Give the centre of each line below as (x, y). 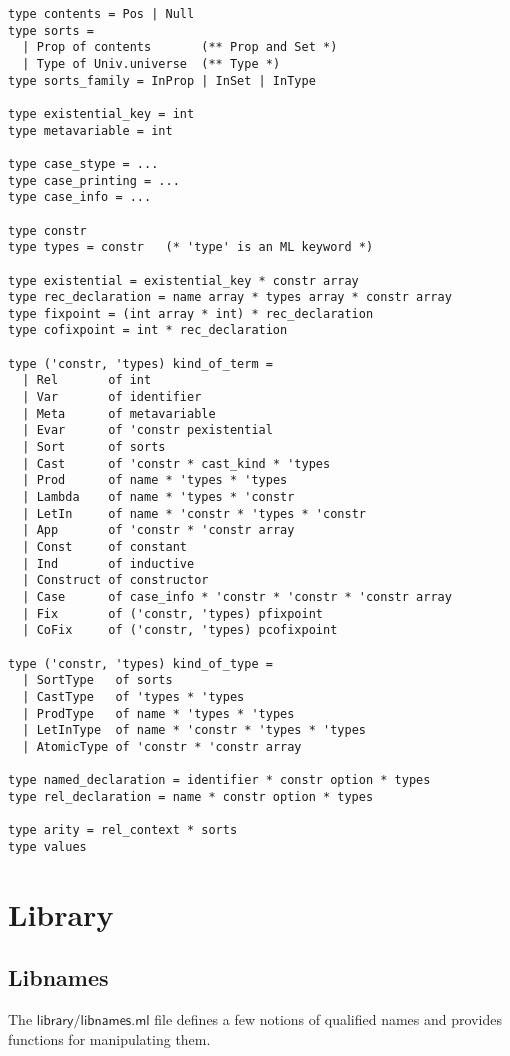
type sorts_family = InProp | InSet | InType (162, 80)
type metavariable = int (90, 130)
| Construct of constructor (115, 580)
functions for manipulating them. (109, 1038)
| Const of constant (104, 547)
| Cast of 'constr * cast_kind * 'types (176, 463)
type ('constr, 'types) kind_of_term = (140, 363)
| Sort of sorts (94, 447)
